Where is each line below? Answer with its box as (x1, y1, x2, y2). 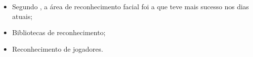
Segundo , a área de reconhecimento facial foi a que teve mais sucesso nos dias (12, 1, 249, 11)
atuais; (12, 11, 33, 21)
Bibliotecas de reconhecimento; (12, 27, 106, 38)
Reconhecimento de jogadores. (12, 43, 103, 54)
